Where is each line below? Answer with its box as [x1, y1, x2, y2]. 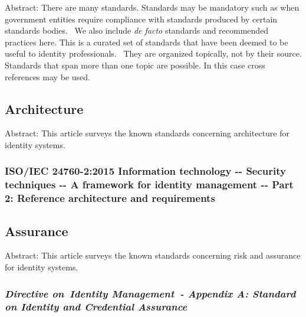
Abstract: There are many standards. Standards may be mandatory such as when [5, 1, 300, 13]
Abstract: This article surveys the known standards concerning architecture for [5, 127, 289, 139]
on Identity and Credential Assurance [5, 299, 187, 314]
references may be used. [5, 70, 90, 83]
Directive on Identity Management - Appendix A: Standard [5, 286, 296, 300]
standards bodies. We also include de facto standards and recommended [5, 24, 269, 37]
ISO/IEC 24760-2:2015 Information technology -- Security [5, 164, 286, 178]
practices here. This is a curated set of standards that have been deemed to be [5, 35, 288, 48]
